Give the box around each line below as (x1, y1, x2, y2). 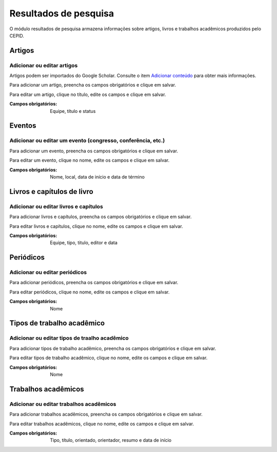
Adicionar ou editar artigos (9, 62, 78, 69)
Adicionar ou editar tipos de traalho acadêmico (9, 335, 129, 342)
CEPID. (9, 32, 24, 38)
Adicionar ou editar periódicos (9, 269, 87, 276)
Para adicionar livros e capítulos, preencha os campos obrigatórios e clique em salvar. (9, 213, 192, 220)
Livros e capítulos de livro (9, 187, 93, 196)
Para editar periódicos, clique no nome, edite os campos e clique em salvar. (9, 289, 170, 295)
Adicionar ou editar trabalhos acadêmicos (9, 400, 116, 407)
